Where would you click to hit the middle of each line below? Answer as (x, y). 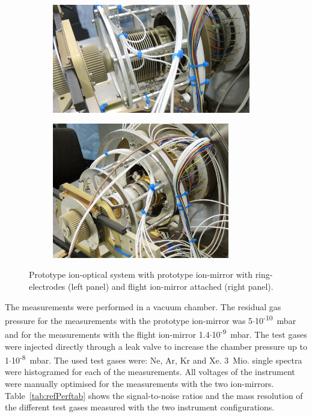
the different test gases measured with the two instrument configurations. (140, 407)
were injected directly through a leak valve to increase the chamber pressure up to (156, 346)
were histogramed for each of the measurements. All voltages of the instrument (150, 372)
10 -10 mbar (276, 319)
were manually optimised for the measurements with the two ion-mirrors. (139, 384)
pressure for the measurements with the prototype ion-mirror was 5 (129, 320)
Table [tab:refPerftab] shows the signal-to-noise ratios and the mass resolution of (154, 395)
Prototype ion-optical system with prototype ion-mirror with (141, 274)
